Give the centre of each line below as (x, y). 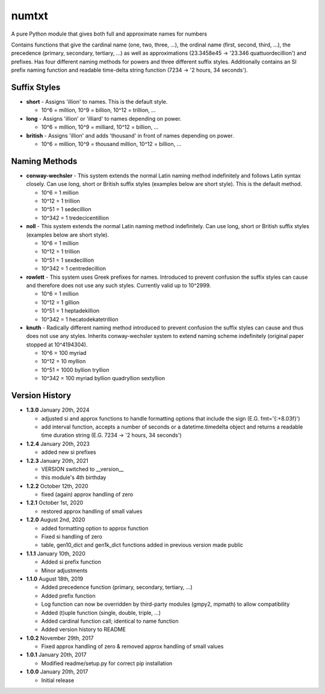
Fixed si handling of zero (72, 536)
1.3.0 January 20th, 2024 (58, 410)
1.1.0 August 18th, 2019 (55, 579)
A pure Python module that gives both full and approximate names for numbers (109, 34)
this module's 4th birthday (74, 477)
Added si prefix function (71, 562)
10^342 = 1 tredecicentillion (75, 218)
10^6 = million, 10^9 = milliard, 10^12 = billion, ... (100, 127)
